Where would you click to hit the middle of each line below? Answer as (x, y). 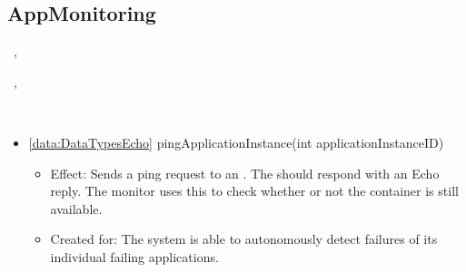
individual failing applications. (134, 256)
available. (76, 208)
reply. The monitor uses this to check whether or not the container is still (254, 191)
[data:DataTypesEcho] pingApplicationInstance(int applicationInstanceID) (236, 142)
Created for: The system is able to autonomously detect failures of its (244, 239)
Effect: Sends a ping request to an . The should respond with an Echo (245, 173)
